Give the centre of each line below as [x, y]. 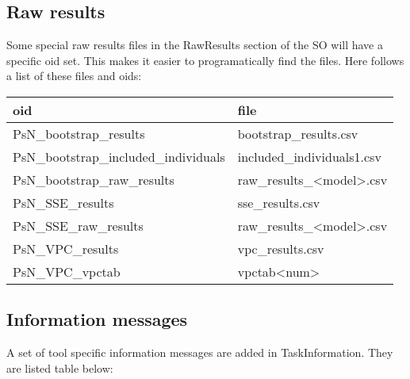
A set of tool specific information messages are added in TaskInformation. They [200, 352]
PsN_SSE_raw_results [78, 225]
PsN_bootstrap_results [79, 133]
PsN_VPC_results [66, 248]
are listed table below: [60, 368]
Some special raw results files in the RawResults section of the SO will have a [195, 45]
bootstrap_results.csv [298, 133]
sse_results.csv [279, 202]
